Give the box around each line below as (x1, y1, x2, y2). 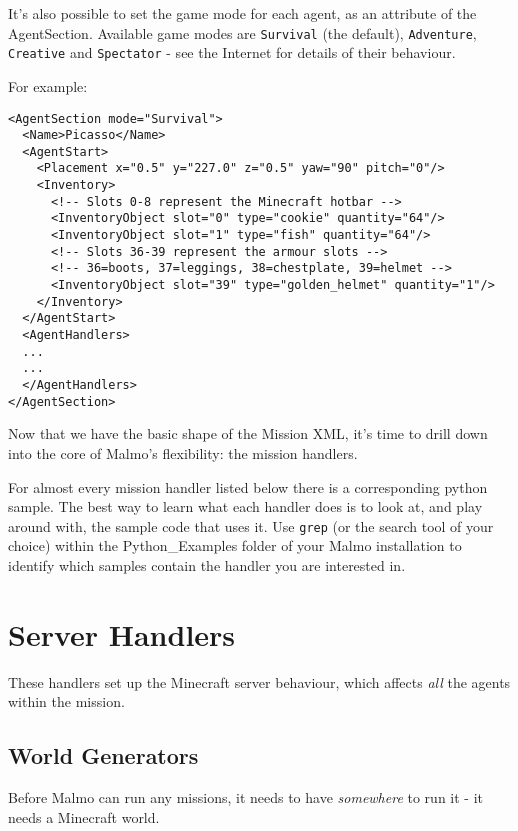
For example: (8, 75, 88, 96)
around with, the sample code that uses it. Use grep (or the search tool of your (8, 515, 494, 536)
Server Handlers (8, 613, 236, 654)
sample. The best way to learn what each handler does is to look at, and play (8, 496, 483, 517)
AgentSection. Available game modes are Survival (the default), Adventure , (8, 22, 477, 43)
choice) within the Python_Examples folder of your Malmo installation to (8, 535, 462, 556)
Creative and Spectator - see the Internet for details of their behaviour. (8, 42, 456, 63)
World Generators (8, 740, 199, 771)
